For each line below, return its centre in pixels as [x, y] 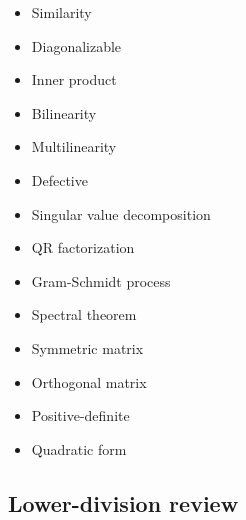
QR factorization [83, 247]
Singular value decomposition [121, 213]
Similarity [61, 12]
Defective [59, 179]
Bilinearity [64, 112]
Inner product [74, 79]
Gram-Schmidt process [101, 280]
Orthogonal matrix [89, 381]
